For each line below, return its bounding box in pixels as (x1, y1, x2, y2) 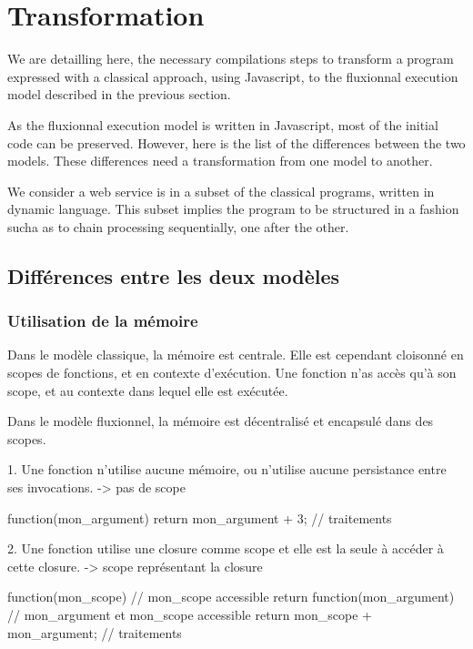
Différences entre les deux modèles (7, 261, 340, 289)
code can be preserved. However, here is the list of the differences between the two (7, 133, 466, 152)
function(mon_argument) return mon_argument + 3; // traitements (7, 508, 392, 527)
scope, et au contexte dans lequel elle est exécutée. (7, 380, 288, 400)
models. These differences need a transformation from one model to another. (7, 151, 433, 170)
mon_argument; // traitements (7, 623, 182, 642)
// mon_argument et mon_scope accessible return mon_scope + (7, 605, 372, 624)
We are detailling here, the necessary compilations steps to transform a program (7, 49, 454, 68)
